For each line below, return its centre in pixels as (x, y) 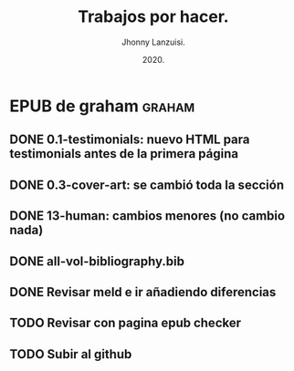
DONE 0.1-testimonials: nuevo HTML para (130, 140)
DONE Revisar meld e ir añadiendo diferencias (143, 292)
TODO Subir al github (71, 354)
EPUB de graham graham (102, 106)
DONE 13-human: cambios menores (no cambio (147, 216)
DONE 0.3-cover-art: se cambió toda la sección (147, 185)
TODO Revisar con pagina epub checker (126, 323)
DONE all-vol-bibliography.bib (97, 261)
